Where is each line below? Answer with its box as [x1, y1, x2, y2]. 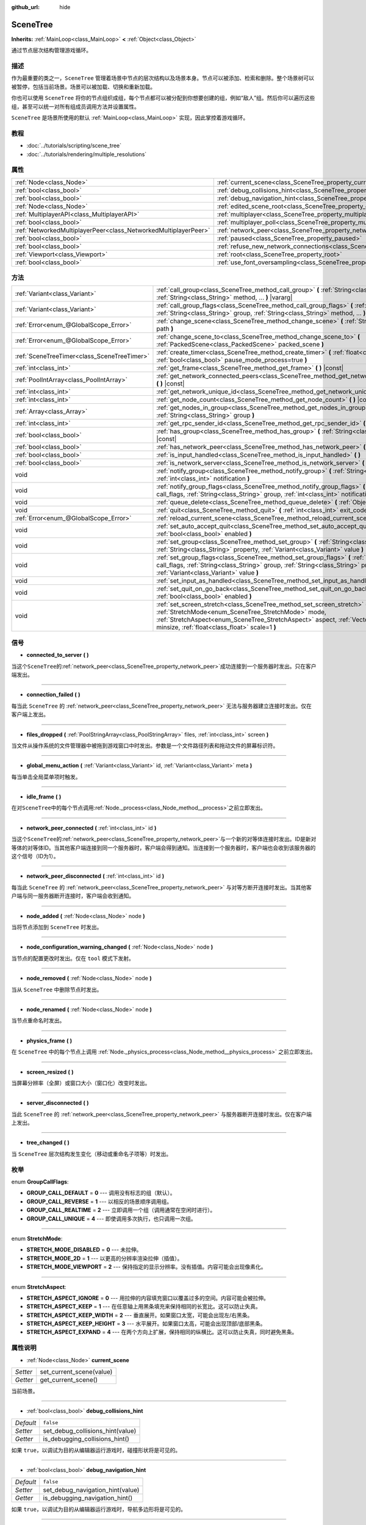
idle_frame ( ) [26, 793, 62, 800]
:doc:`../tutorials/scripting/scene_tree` [26, 142, 122, 149]
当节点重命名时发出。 [11, 1017, 65, 1024]
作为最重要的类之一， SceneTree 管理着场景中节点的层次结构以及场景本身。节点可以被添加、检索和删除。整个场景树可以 [11, 74, 314, 82]
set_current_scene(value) [40, 1367, 113, 1376]
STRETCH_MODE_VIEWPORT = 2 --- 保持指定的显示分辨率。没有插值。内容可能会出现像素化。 [26, 1263, 267, 1271]
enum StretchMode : [11, 1235, 63, 1242]
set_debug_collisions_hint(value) [43, 1426, 137, 1435]
